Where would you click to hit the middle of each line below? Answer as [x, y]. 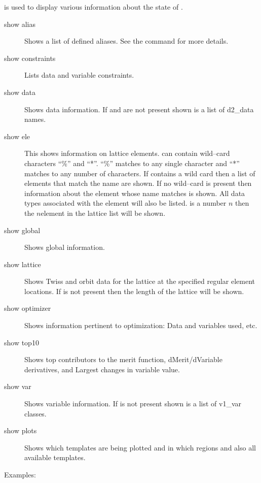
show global [22, 230]
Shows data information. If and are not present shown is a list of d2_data [139, 109]
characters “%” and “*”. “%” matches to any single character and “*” [132, 163]
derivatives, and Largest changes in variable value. [102, 369]
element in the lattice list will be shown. [103, 213]
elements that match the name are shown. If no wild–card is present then [138, 183]
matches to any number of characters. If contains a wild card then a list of [140, 173]
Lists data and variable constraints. [79, 75]
